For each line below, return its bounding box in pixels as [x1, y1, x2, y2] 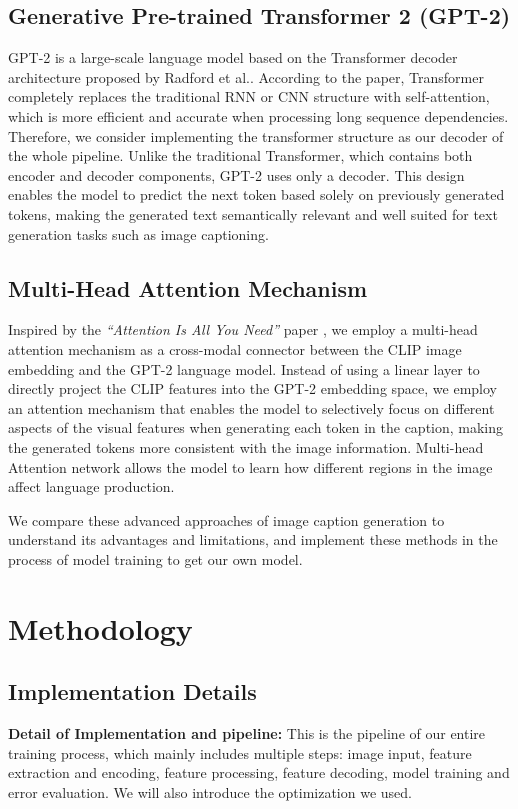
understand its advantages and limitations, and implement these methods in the [8, 529, 498, 550]
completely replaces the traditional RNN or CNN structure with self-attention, [8, 86, 490, 107]
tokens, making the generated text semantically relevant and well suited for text [8, 203, 498, 224]
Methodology [8, 607, 193, 648]
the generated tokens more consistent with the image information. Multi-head [8, 436, 484, 457]
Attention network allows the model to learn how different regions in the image [8, 456, 493, 477]
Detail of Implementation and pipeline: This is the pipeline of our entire [8, 723, 486, 744]
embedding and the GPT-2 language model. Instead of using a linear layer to [8, 358, 480, 379]
